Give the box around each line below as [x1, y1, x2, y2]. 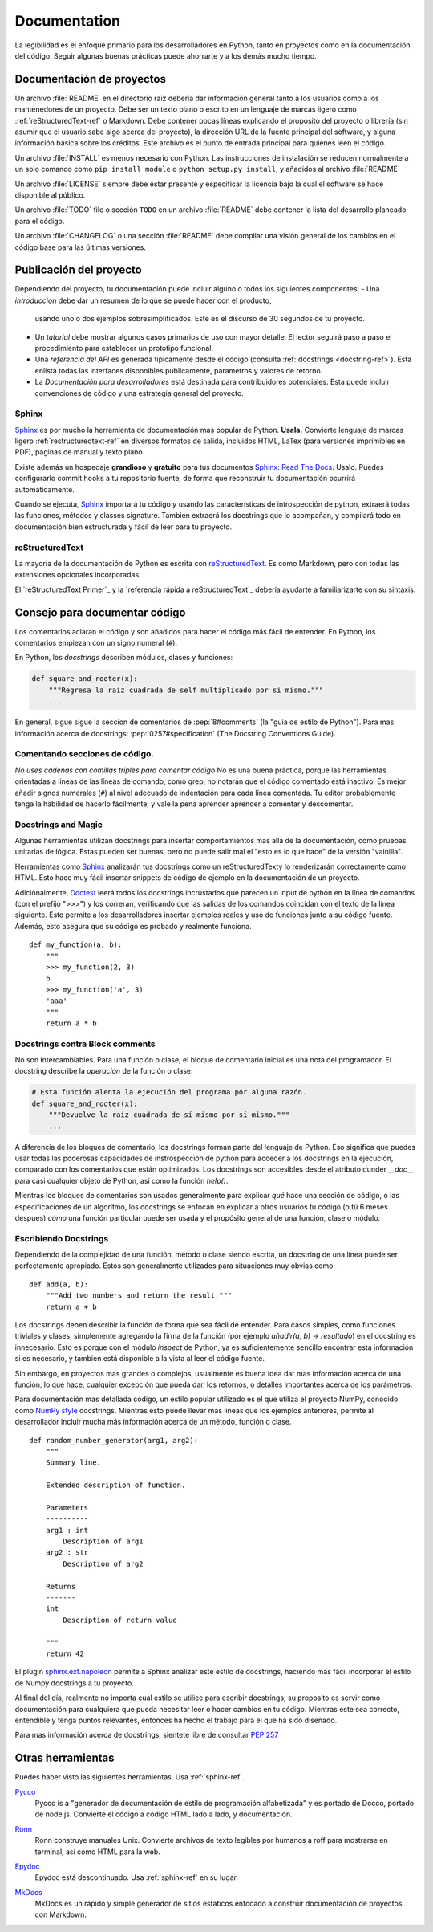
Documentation [14, 12, 121, 30]
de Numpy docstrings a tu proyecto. [14, 1678, 134, 1688]
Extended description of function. [45, 1481, 186, 1490]
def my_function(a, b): [29, 940, 123, 949]
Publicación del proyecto [14, 263, 142, 277]
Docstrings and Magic [14, 819, 103, 830]
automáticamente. [14, 484, 75, 494]
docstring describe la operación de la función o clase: [14, 1066, 193, 1076]
